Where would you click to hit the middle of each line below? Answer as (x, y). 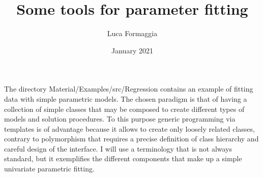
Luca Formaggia (132, 33)
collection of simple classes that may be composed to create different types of (124, 109)
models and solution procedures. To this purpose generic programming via (120, 119)
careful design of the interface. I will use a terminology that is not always (118, 148)
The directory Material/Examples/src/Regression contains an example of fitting (129, 89)
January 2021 (132, 50)
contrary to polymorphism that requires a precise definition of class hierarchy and (131, 139)
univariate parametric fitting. (49, 169)
